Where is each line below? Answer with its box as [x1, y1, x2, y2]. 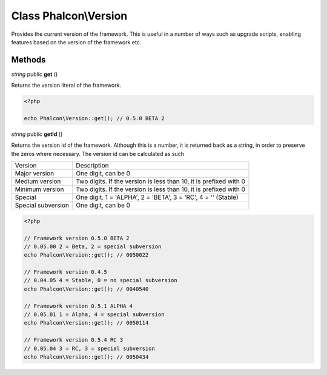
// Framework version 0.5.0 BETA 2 [24, 234, 130, 242]
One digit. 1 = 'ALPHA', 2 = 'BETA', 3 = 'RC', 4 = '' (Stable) [76, 193, 239, 201]
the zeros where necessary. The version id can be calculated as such [11, 150, 185, 157]
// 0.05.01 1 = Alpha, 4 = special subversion [24, 311, 165, 318]
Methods [11, 55, 46, 65]
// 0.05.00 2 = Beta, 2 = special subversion [24, 243, 162, 250]
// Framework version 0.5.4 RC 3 [24, 337, 124, 343]
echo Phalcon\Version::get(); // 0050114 [24, 319, 149, 326]
